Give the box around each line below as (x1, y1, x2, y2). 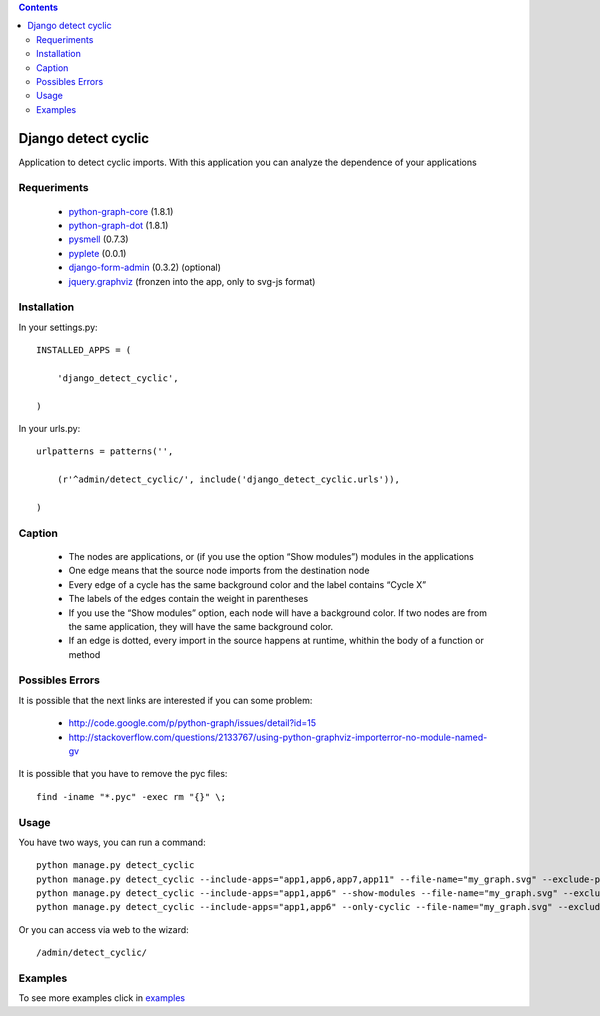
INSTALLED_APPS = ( (36, 345, 132, 356)
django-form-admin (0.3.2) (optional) (68, 261, 222, 274)
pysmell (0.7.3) (68, 233, 129, 245)
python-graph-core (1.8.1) (68, 205, 174, 217)
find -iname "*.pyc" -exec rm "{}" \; (36, 791, 227, 802)
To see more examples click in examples (18, 992, 185, 1004)
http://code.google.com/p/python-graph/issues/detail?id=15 (68, 717, 317, 729)
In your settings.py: (18, 321, 99, 333)
